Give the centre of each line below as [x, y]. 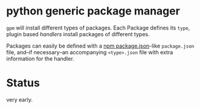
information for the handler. [40, 58]
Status [23, 83]
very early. [20, 99]
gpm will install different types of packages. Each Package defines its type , [98, 28]
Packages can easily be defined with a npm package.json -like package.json [100, 46]
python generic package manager [93, 11]
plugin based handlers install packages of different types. [78, 34]
